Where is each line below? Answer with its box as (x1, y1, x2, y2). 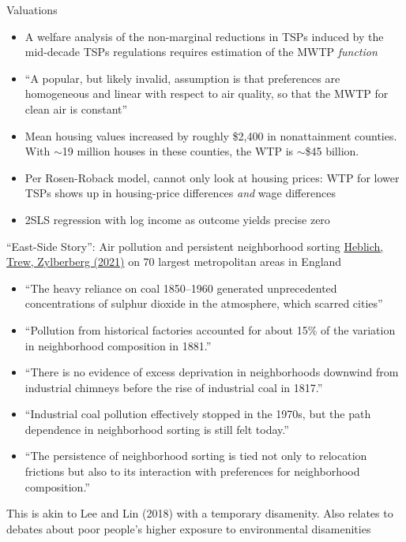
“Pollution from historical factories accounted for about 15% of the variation (24, 321, 396, 338)
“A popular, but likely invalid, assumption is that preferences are (24, 69, 340, 86)
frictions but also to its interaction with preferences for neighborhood (24, 463, 360, 480)
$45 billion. (305, 143, 359, 159)
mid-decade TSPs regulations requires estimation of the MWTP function (24, 43, 378, 60)
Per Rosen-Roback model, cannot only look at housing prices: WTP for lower (24, 169, 400, 185)
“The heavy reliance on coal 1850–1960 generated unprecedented (24, 279, 337, 296)
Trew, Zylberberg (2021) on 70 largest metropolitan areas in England (6, 253, 342, 270)
